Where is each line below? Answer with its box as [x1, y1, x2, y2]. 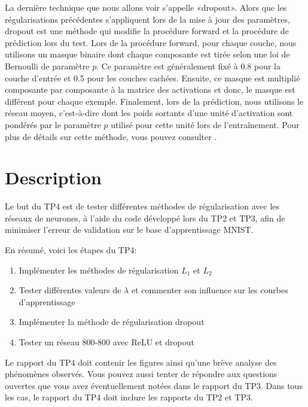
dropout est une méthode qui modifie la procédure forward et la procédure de [5, 25, 289, 37]
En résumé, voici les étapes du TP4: [5, 244, 137, 256]
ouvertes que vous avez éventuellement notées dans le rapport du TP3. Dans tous [5, 379, 303, 391]
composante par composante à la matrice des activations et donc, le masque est [5, 83, 295, 96]
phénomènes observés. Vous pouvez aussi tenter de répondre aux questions [5, 367, 277, 380]
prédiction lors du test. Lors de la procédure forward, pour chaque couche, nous [5, 36, 297, 48]
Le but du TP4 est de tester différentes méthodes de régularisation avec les [5, 200, 280, 212]
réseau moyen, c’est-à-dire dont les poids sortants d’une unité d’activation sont [5, 107, 293, 119]
